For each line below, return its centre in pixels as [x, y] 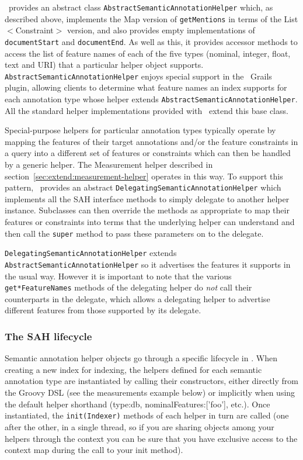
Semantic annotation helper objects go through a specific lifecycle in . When [141, 358]
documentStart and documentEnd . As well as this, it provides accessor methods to [151, 41]
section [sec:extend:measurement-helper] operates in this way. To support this [144, 176]
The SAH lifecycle [48, 336]
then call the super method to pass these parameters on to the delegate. [134, 233]
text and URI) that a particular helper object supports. [104, 65]
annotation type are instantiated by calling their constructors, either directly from [151, 381]
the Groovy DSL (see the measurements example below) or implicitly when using [150, 392]
